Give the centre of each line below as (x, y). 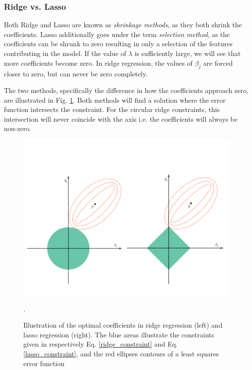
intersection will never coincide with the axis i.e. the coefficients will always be (121, 119)
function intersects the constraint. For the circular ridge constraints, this (112, 109)
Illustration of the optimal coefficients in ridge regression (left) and (123, 325)
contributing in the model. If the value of (65, 53)
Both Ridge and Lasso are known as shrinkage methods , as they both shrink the (123, 25)
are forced (218, 63)
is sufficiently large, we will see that (188, 53)
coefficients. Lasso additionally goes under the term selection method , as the (117, 34)
